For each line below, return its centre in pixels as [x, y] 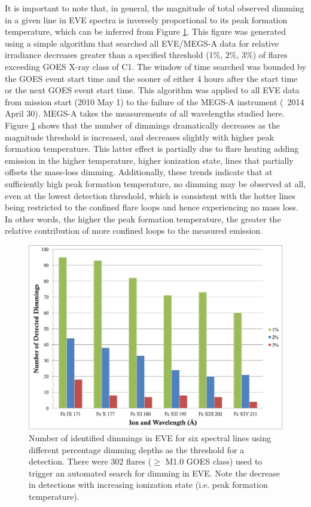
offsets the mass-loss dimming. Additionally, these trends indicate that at [139, 172]
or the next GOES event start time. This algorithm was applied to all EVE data [152, 90]
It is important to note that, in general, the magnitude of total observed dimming [155, 8]
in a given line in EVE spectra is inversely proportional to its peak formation [146, 19]
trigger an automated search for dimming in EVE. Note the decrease [154, 473]
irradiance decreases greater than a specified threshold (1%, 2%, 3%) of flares [146, 55]
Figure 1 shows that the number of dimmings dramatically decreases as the [143, 125]
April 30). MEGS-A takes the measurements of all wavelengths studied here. [145, 113]
